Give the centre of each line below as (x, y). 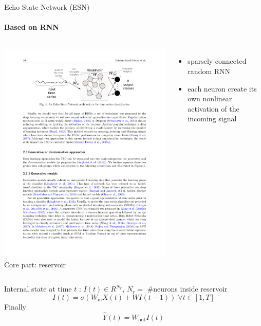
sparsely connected (217, 61)
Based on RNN (32, 27)
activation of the (213, 108)
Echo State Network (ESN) (47, 7)
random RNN (209, 71)
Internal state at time (38, 289)
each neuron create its (222, 88)
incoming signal (212, 119)
